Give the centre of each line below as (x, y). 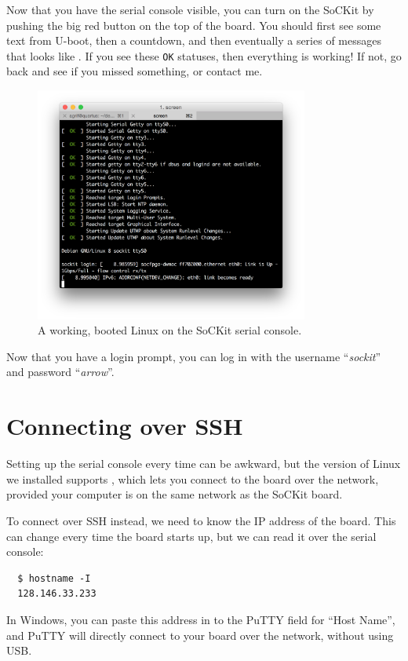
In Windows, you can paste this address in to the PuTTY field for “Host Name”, (201, 619)
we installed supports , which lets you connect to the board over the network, (193, 478)
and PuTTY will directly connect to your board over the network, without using (200, 635)
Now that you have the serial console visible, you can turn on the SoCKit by (190, 9)
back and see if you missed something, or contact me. (135, 71)
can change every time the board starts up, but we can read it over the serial (191, 536)
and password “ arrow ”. (60, 372)
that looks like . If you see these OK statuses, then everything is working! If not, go (204, 55)
